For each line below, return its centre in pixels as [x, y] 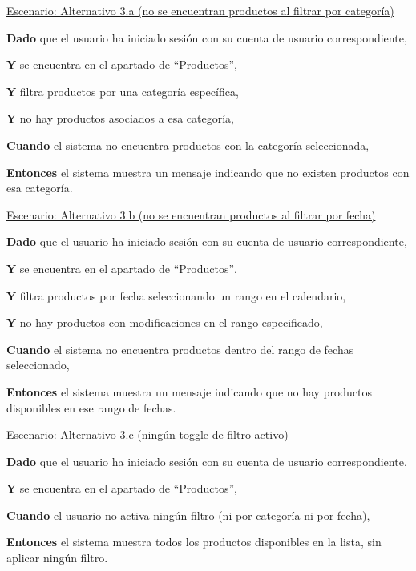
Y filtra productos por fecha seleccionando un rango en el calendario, [176, 295]
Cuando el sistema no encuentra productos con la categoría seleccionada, [188, 145]
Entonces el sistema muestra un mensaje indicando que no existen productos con [208, 172]
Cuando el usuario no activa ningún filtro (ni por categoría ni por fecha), [188, 515]
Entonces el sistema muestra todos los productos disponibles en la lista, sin [194, 542]
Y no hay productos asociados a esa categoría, [120, 118]
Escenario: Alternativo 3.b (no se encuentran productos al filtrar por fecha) [191, 214]
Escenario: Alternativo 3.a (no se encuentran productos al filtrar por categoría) [200, 10]
